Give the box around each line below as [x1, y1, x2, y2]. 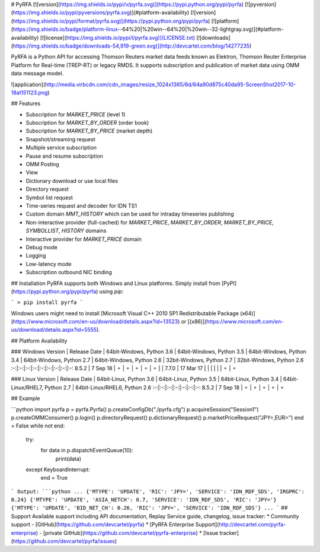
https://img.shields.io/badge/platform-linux [12, 26, 118, 33]
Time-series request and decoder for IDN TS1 [25, 202, 137, 209]
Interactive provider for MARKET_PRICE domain [25, 235, 142, 243]
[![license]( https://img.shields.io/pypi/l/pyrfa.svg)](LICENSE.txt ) [40, 34, 196, 41]
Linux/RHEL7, [11, 383, 44, 391]
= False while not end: [11, 422, 65, 430]
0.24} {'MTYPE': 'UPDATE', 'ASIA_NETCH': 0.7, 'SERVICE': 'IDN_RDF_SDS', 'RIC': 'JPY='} [11, 496, 277, 503]
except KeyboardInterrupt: [25, 466, 90, 473]
